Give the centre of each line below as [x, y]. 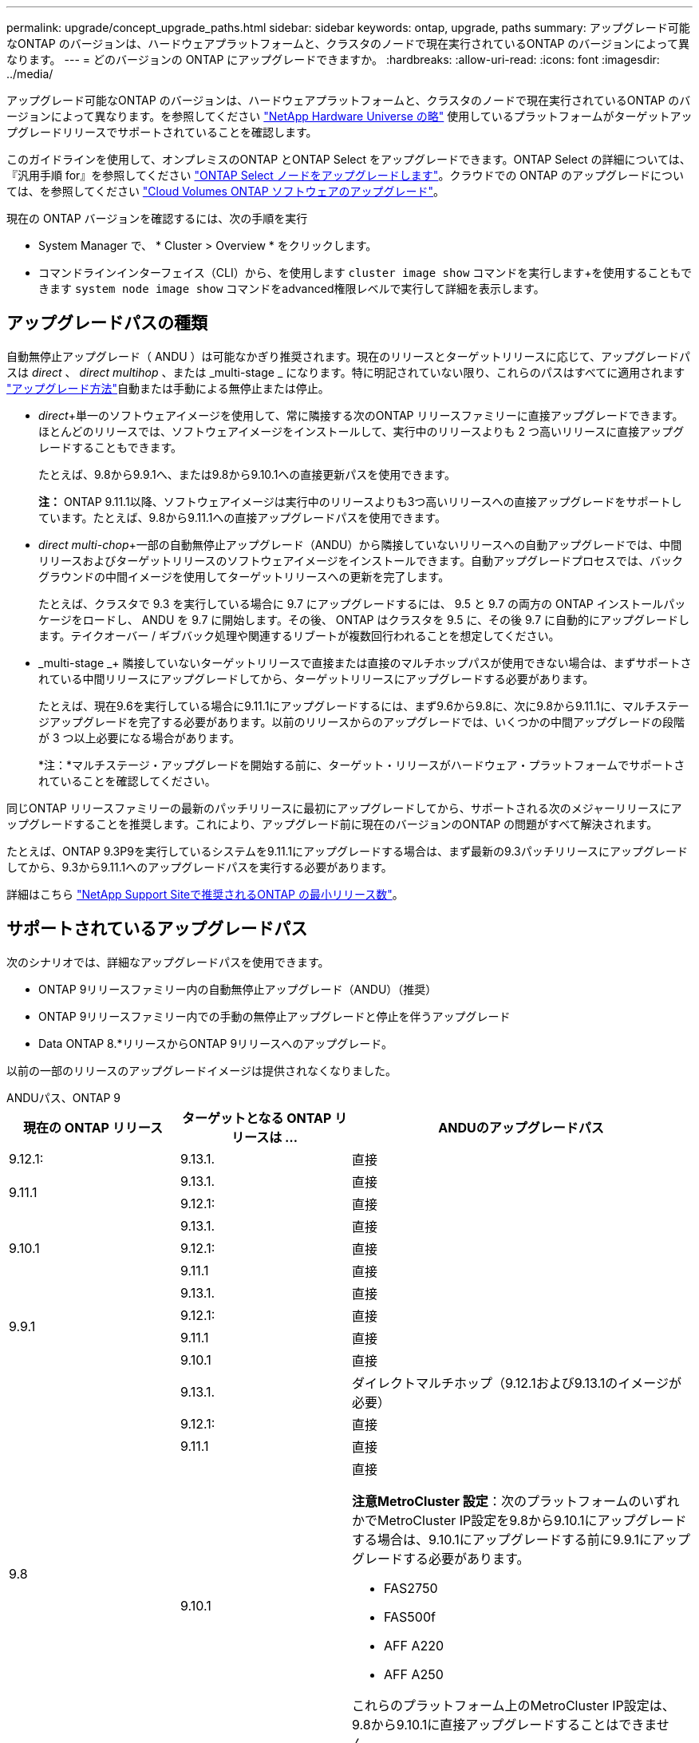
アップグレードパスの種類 [107, 323]
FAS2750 [411, 1588]
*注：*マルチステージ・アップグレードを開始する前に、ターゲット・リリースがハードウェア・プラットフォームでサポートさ [362, 765]
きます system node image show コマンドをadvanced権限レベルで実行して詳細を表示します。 [292, 289]
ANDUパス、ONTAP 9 [64, 1097]
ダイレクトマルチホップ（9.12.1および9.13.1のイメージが [517, 1383]
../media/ [30, 74]
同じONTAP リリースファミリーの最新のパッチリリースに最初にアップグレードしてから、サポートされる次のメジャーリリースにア [344, 808]
